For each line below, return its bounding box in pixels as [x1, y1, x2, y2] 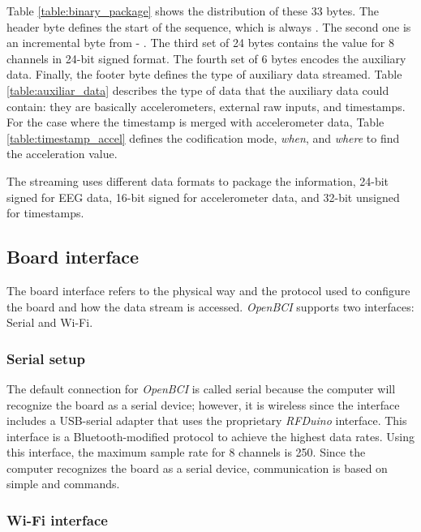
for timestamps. [6, 204, 84, 221]
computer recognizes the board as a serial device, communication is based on [6, 459, 388, 476]
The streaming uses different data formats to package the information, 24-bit [6, 172, 389, 189]
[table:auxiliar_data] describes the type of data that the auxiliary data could [6, 81, 389, 98]
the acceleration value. [6, 145, 118, 162]
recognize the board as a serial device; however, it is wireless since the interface [6, 396, 400, 413]
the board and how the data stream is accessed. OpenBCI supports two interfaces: [6, 298, 415, 315]
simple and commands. [6, 475, 120, 492]
